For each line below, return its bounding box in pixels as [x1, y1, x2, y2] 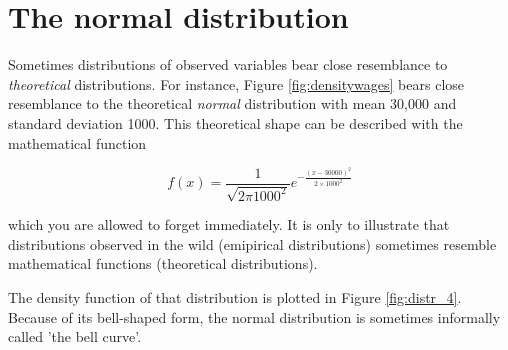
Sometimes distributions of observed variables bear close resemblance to [8, 54, 448, 75]
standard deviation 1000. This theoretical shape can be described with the [8, 112, 463, 133]
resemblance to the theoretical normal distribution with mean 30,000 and [8, 93, 457, 114]
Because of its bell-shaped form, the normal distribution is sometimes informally [8, 306, 501, 327]
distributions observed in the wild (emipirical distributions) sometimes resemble [8, 233, 497, 254]
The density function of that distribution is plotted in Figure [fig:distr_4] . [8, 287, 462, 308]
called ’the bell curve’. [8, 326, 142, 347]
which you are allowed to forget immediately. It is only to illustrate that [8, 214, 450, 235]
